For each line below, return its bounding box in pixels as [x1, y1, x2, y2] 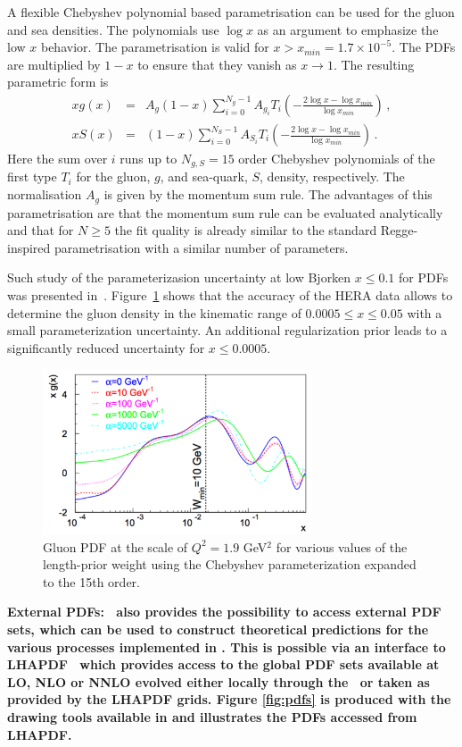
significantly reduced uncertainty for [7, 338, 205, 357]
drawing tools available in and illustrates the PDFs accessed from [7, 708, 417, 726]
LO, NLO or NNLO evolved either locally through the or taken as [7, 672, 430, 691]
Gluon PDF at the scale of [43, 537, 188, 556]
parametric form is [7, 72, 109, 91]
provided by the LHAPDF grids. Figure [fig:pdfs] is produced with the [7, 690, 451, 709]
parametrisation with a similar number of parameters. [54, 238, 349, 256]
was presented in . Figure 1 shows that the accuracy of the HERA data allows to [7, 285, 453, 304]
